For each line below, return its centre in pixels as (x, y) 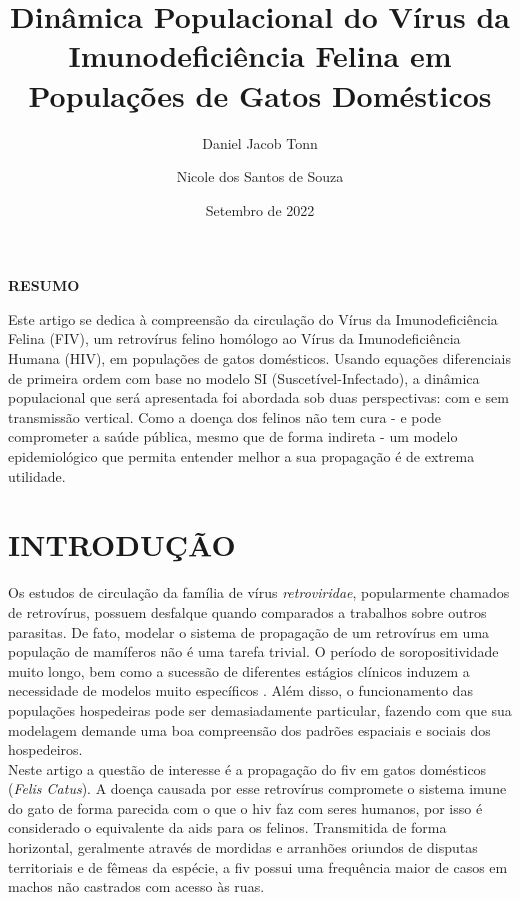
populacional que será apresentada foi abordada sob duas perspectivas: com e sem (258, 397)
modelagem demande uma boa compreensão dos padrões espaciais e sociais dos (249, 729)
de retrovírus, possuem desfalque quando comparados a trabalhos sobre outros (247, 611)
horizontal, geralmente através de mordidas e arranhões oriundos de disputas (243, 847)
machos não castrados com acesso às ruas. (136, 886)
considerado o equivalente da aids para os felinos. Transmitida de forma (227, 827)
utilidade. (37, 475)
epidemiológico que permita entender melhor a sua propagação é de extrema (241, 456)
